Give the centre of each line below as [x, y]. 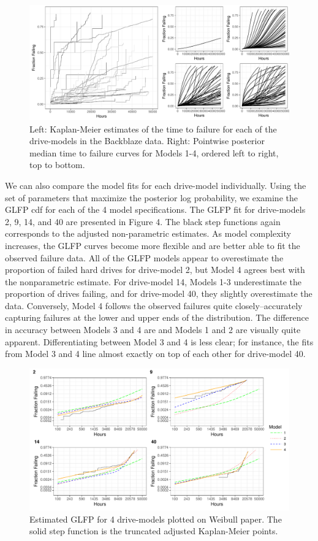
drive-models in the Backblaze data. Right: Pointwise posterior [147, 141]
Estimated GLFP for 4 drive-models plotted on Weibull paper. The [156, 519]
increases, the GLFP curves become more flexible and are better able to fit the [153, 245]
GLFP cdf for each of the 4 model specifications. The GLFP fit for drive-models [155, 209]
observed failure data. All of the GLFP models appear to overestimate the [144, 257]
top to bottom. [57, 165]
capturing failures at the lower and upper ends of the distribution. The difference [157, 317]
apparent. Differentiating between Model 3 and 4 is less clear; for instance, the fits [159, 341]
